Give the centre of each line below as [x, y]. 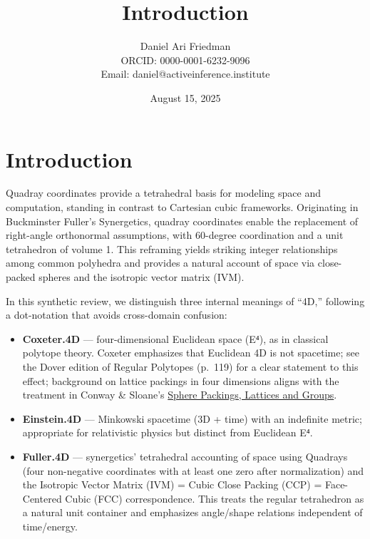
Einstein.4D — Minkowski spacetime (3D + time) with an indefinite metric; [192, 418]
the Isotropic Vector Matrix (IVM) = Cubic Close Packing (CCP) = [172, 484]
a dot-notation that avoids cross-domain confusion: [117, 315]
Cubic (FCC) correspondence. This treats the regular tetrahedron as [215, 498]
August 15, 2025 [185, 97]
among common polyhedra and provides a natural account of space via [160, 263]
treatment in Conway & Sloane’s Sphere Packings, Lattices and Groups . [180, 395]
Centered [42, 498]
